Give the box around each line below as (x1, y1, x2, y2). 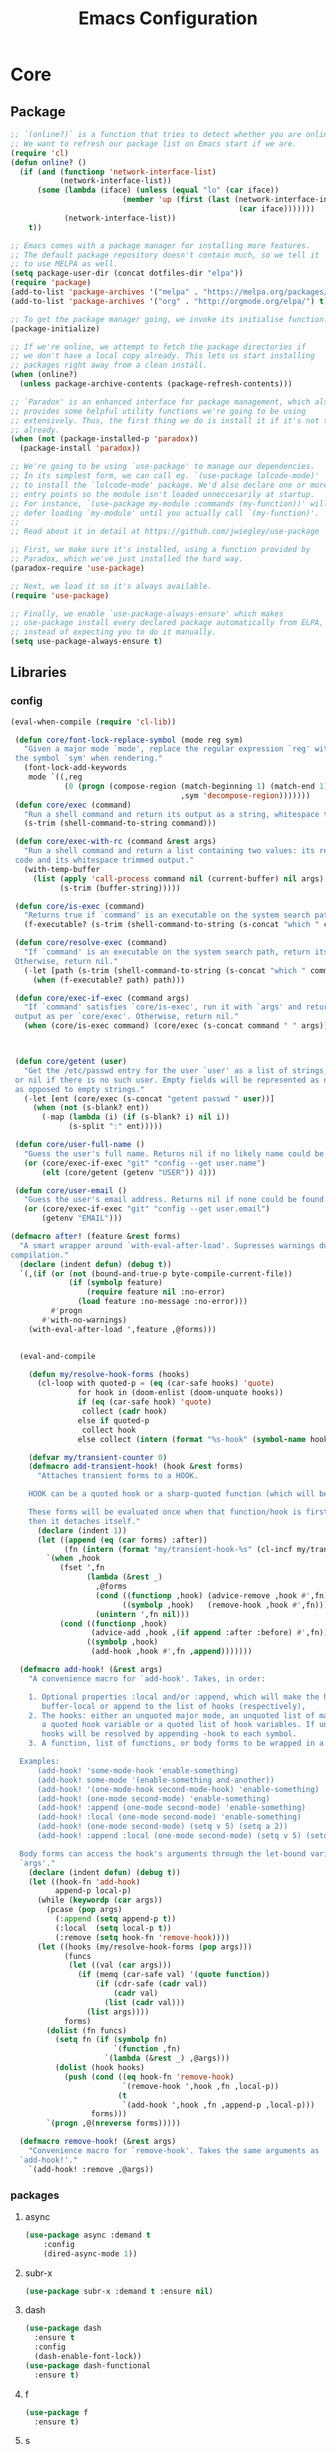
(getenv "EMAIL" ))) (41, 1213, 123, 1224)
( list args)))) (86, 2007, 150, 2017)
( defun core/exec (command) (14, 800, 132, 810)
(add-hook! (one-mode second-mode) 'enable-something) (36, 1793, 271, 1804)
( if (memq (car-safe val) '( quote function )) (77, 1970, 271, 1980)
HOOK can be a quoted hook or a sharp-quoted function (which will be (28, 1489, 329, 1499)
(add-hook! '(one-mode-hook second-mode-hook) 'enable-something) (36, 1784, 320, 1794)
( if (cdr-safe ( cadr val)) (95, 1979, 208, 1989)
